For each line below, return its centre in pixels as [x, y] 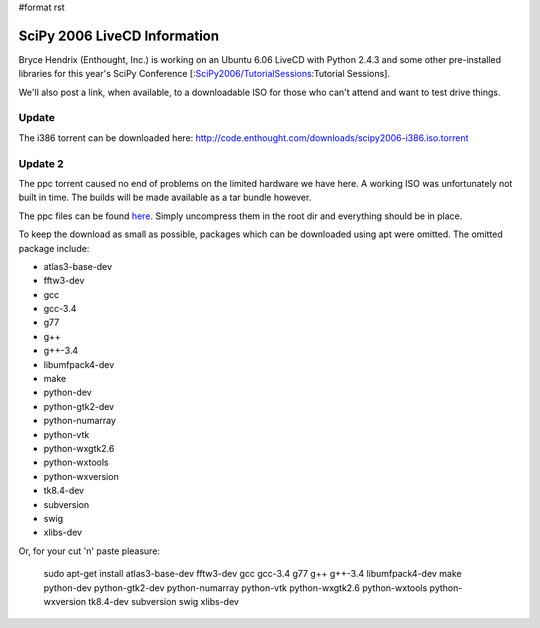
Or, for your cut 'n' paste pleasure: [89, 551]
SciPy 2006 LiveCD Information [119, 35]
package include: [54, 248]
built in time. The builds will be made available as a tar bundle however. [165, 197]
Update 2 [41, 163]
